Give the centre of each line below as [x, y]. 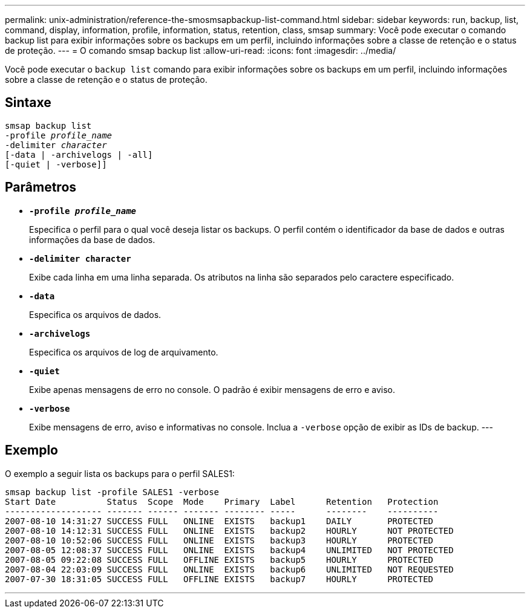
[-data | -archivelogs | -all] [79, 154]
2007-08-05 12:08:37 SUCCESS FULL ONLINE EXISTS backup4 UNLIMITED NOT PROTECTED [229, 550]
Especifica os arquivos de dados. [95, 314]
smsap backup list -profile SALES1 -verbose [112, 492]
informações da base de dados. [92, 239]
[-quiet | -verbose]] [56, 164]
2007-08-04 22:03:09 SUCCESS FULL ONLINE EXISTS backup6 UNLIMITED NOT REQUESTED [229, 569]
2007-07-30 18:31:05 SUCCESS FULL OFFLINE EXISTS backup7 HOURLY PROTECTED [219, 579]
